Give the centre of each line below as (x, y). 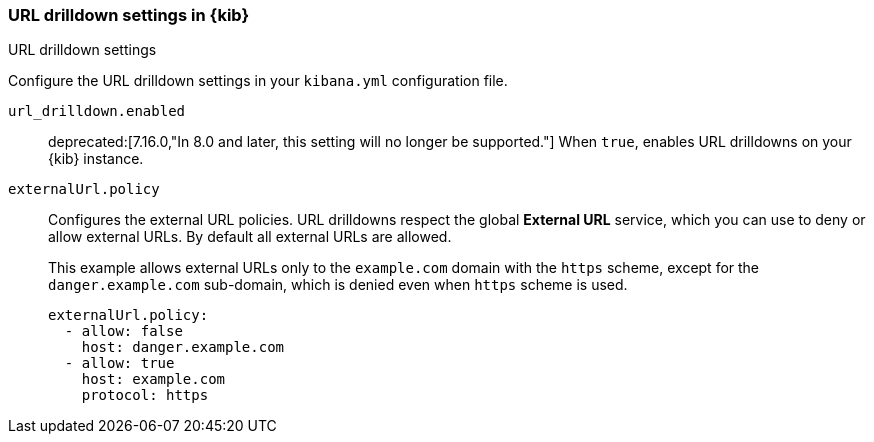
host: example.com (153, 379)
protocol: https (145, 395)
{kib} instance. (96, 159)
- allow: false (123, 331)
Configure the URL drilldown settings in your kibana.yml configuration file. (258, 81)
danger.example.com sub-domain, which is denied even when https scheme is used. (338, 285)
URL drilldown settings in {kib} (129, 15)
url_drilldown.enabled (97, 111)
